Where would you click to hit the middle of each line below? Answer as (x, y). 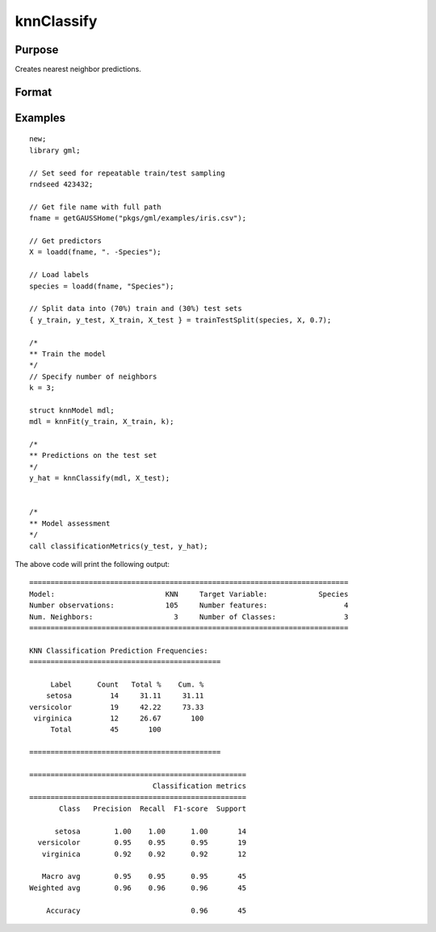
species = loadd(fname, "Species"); (102, 286)
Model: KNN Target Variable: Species (189, 594)
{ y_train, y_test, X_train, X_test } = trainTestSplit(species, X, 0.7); (180, 320)
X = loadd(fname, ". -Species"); (95, 252)
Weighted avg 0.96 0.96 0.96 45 (138, 888)
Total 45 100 (106, 730)
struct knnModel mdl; (72, 410)
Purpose (37, 50)
